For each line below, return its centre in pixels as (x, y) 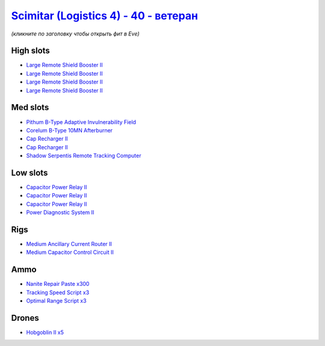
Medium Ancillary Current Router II (69, 244)
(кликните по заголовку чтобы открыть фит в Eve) (75, 34)
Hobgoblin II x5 (45, 332)
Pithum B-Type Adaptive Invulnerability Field (81, 122)
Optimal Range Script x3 (56, 301)
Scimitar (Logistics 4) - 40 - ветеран (105, 16)
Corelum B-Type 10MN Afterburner (70, 130)
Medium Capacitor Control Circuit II (70, 252)
